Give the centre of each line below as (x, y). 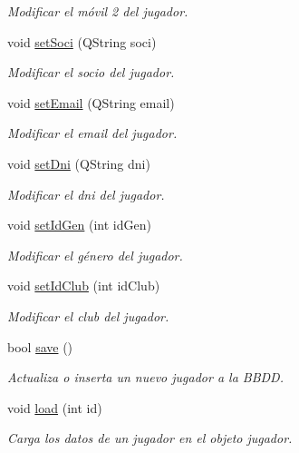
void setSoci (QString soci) (82, 41)
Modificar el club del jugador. (88, 315)
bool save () (40, 346)
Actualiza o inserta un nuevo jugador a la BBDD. (145, 377)
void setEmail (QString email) (91, 102)
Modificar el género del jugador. (95, 255)
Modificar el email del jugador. (92, 133)
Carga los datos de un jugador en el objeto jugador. (150, 438)
